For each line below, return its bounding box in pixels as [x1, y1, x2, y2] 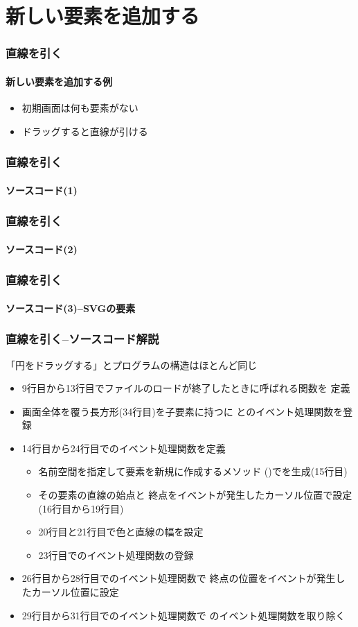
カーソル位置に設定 [31, 585, 119, 599]
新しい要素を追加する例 [6, 74, 112, 88]
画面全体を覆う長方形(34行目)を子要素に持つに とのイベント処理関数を [21, 404, 343, 418]
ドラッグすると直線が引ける [21, 123, 148, 138]
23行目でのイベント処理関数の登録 [38, 547, 194, 562]
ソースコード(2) [6, 241, 78, 256]
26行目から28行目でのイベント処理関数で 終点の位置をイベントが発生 [21, 571, 336, 585]
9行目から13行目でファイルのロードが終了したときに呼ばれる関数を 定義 [21, 381, 350, 395]
